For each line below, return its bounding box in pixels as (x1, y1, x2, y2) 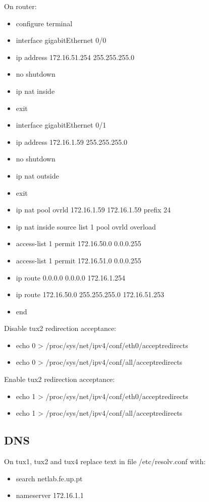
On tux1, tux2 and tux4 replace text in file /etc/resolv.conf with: (4, 456, 206, 467)
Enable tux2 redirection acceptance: (4, 374, 115, 384)
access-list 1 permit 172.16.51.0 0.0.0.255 (16, 255, 141, 265)
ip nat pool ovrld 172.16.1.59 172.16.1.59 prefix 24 (16, 204, 171, 215)
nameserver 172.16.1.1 (16, 490, 84, 500)
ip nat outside (16, 170, 59, 181)
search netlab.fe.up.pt (16, 473, 83, 483)
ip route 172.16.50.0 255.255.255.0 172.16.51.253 (16, 289, 165, 300)
